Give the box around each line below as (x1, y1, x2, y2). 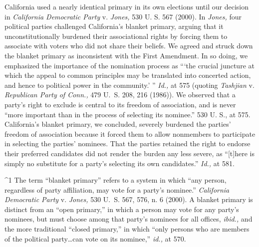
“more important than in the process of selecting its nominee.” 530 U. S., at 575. (4, 109, 251, 119)
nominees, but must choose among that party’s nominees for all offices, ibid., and (4, 214, 253, 224)
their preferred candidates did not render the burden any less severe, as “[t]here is (4, 148, 255, 158)
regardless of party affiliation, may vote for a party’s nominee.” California (4, 184, 230, 195)
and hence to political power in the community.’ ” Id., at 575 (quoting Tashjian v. (4, 79, 255, 90)
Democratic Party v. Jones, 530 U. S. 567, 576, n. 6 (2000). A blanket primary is (4, 194, 253, 205)
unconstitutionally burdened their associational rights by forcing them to (4, 30, 228, 41)
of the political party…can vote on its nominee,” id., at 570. (4, 233, 186, 244)
